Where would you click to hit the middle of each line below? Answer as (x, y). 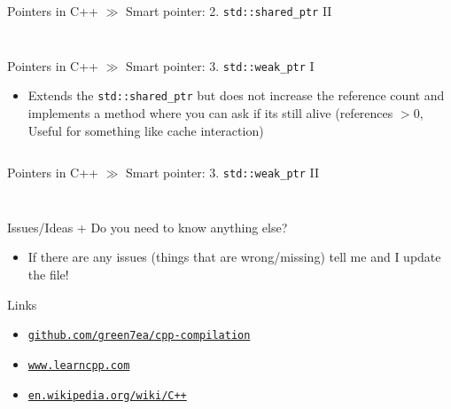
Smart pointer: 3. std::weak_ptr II (223, 173)
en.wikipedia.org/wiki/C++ (107, 395)
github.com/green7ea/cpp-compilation (139, 336)
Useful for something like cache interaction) (146, 130)
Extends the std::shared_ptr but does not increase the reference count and (236, 95)
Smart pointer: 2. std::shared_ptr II (229, 11)
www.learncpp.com (79, 365)
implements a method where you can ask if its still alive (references (210, 112)
